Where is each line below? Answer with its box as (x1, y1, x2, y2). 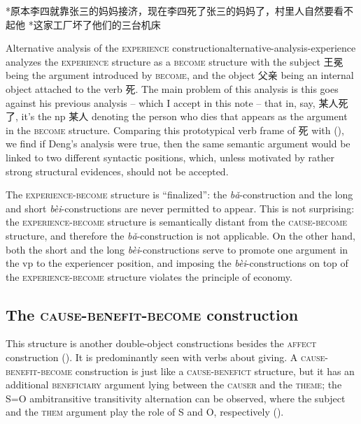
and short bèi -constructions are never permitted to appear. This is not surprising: (6, 200, 355, 215)
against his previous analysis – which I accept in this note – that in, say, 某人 (6, 95, 339, 110)
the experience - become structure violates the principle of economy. (6, 269, 292, 284)
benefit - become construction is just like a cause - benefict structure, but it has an (6, 363, 355, 378)
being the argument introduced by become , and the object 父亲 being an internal (6, 68, 354, 82)
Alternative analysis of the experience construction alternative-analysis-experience (6, 41, 356, 55)
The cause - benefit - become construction (6, 303, 299, 325)
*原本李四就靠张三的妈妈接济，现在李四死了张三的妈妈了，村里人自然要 (6, 3, 334, 17)
